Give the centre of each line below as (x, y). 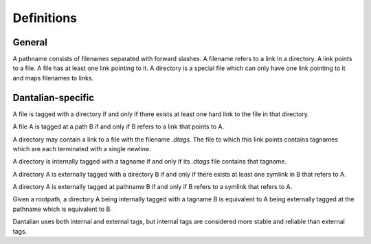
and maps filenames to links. (53, 78)
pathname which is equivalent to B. (63, 209)
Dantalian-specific (54, 97)
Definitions (45, 18)
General (30, 42)
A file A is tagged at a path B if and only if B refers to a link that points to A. (119, 126)
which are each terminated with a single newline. (82, 148)
